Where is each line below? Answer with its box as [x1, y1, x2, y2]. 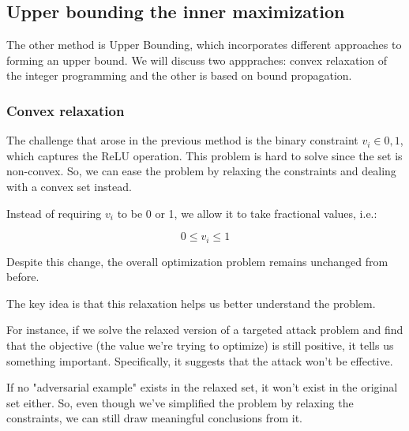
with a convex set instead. [6, 178, 132, 194]
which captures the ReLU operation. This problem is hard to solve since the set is [6, 147, 403, 163]
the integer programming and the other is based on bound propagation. [6, 67, 352, 84]
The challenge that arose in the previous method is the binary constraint [6, 132, 358, 148]
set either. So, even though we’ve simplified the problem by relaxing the [6, 394, 354, 410]
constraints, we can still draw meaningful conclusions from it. [6, 410, 303, 426]
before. [6, 268, 39, 285]
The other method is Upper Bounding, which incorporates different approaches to [6, 36, 402, 53]
